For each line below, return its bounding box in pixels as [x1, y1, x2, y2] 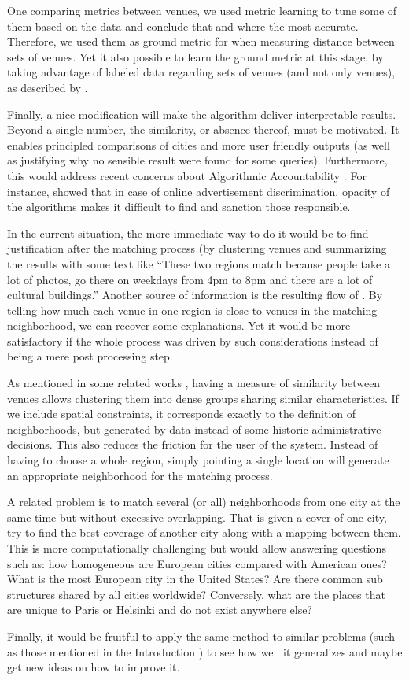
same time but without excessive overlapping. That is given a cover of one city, [7, 508, 387, 525]
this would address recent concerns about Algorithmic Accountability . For [7, 167, 367, 183]
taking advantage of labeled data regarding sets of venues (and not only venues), [7, 64, 396, 80]
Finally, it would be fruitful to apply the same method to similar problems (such [7, 627, 395, 644]
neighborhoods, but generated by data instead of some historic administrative [7, 420, 381, 437]
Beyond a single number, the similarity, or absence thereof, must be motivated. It [7, 121, 400, 138]
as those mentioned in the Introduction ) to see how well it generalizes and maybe [7, 643, 403, 660]
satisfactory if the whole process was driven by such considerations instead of [7, 332, 378, 349]
